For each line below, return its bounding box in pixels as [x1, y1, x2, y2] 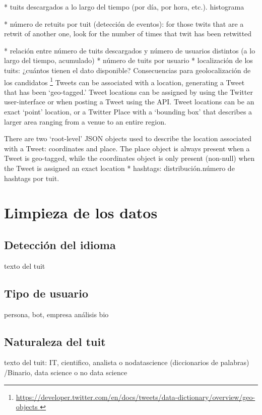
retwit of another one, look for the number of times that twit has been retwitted [4, 28, 252, 39]
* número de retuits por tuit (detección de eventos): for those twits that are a [4, 18, 244, 29]
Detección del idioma [4, 236, 116, 252]
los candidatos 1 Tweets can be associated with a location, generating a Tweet [4, 75, 245, 87]
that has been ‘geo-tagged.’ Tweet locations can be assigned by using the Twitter [4, 86, 253, 97]
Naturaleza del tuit [4, 333, 106, 349]
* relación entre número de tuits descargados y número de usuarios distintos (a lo [4, 45, 255, 55]
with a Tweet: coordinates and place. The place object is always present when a [4, 143, 250, 153]
